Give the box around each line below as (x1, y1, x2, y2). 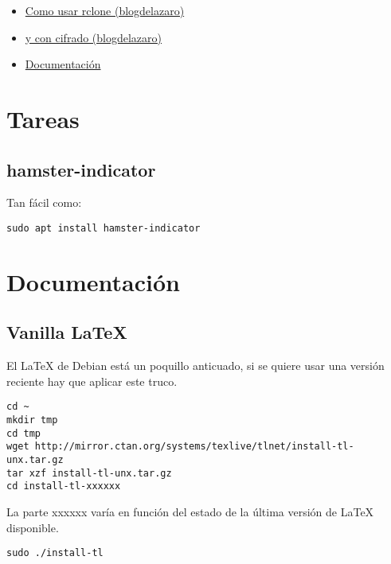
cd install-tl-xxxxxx (6, 480, 121, 492)
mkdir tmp (6, 414, 58, 426)
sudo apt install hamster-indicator (6, 222, 201, 234)
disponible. (6, 519, 59, 535)
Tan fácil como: (6, 194, 82, 211)
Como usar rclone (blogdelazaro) (25, 2, 185, 18)
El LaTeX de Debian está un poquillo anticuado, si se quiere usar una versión (6, 357, 385, 374)
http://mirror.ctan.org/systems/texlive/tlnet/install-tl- (34, 441, 354, 453)
